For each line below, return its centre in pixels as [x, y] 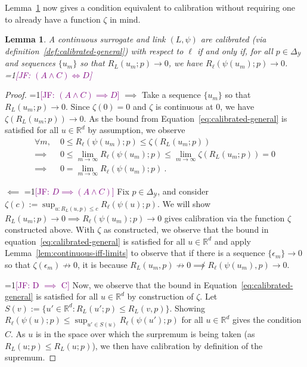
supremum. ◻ [31, 357]
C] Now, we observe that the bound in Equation [149, 284]
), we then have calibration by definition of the [177, 345]
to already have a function [53, 19]
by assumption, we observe [137, 130]
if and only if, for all [235, 50]
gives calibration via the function [224, 218]
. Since [77, 107]
